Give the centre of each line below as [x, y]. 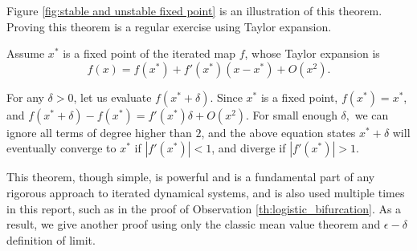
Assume [26, 53]
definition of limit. [51, 239]
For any [25, 97]
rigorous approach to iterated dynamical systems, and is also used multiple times [206, 192]
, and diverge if [249, 148]
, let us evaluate [112, 97]
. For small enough [292, 114]
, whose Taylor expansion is [312, 53]
